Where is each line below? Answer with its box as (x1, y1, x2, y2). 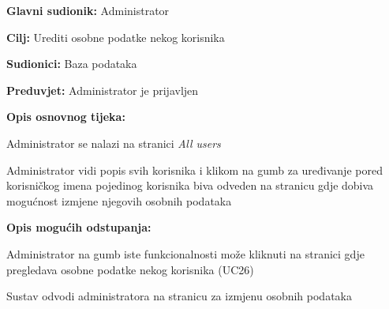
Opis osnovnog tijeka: (6, 108, 125, 125)
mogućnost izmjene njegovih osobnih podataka (6, 192, 232, 209)
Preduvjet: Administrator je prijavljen (6, 81, 199, 98)
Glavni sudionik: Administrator (6, 2, 170, 18)
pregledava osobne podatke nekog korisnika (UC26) (6, 261, 254, 277)
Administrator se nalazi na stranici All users (6, 134, 221, 151)
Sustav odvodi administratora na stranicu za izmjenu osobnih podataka (6, 288, 352, 304)
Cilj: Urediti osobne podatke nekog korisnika (6, 28, 225, 45)
